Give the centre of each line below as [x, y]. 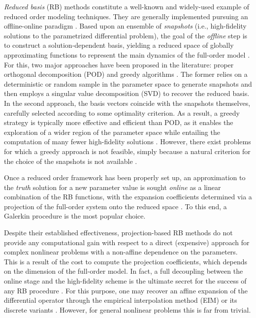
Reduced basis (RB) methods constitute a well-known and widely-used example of [127, 6]
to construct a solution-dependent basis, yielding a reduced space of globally [119, 45]
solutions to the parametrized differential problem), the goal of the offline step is [126, 35]
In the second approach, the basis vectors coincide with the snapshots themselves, [127, 103]
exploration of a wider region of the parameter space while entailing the [112, 132]
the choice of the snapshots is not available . [71, 161]
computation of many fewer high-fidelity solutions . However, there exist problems [128, 142]
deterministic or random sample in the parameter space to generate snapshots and [128, 83]
